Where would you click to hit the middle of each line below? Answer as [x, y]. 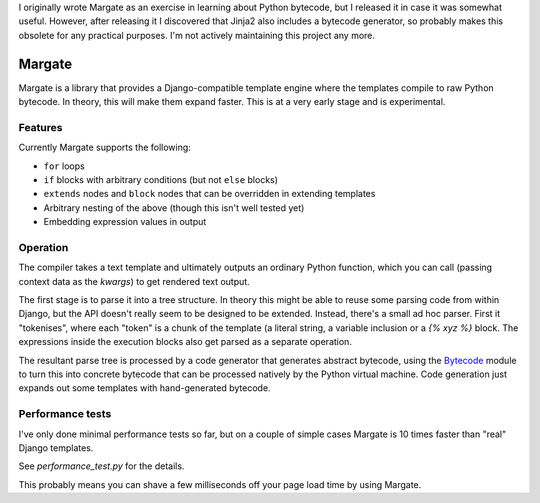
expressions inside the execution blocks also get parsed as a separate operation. [185, 342]
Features [40, 127]
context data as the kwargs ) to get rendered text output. [134, 281]
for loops [64, 166]
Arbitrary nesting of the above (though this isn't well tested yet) [174, 207]
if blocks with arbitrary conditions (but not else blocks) [161, 179]
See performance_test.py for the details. [101, 466]
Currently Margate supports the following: [105, 147]
